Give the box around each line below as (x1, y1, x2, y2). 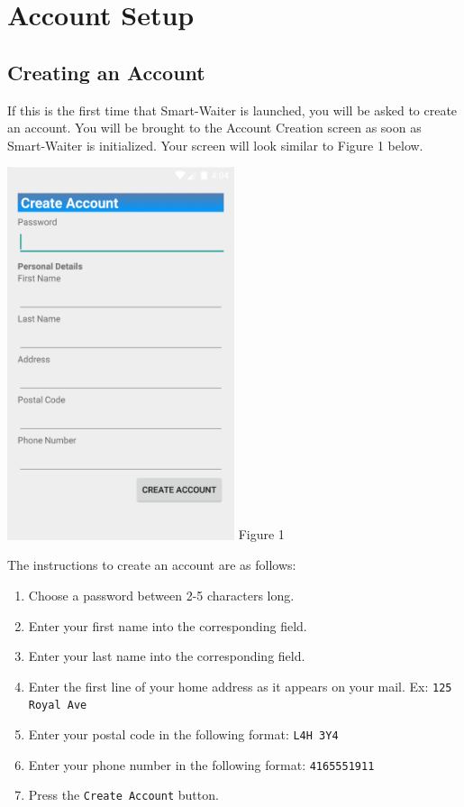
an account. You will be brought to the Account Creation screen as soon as (7, 118, 422, 137)
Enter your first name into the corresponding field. (28, 616, 307, 635)
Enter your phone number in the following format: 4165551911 (28, 755, 375, 774)
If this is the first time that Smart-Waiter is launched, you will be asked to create (7, 100, 458, 119)
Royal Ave (28, 699, 87, 712)
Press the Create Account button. (28, 785, 219, 804)
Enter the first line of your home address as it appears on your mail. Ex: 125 (28, 676, 452, 695)
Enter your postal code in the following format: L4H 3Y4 (28, 725, 339, 744)
